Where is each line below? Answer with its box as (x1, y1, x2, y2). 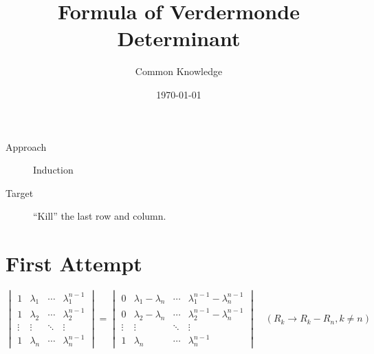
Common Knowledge (135, 64, 223, 79)
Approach (5, 139, 47, 154)
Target (5, 185, 34, 200)
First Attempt (5, 249, 142, 278)
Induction (33, 163, 74, 177)
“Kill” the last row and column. (33, 209, 166, 223)
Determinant (117, 24, 241, 52)
